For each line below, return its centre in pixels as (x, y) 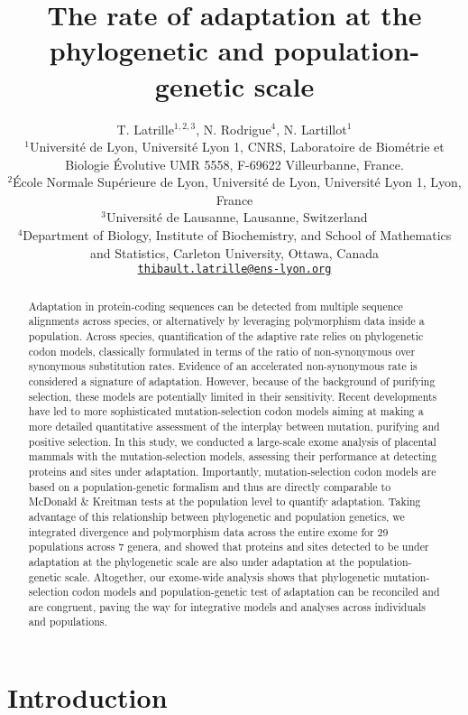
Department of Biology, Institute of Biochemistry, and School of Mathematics (237, 235)
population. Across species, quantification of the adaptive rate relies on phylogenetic (226, 336)
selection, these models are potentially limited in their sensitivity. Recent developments (233, 396)
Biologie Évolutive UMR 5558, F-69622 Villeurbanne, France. (234, 164)
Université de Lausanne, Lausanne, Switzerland (237, 217)
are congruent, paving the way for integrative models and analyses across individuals (227, 606)
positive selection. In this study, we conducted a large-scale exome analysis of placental (232, 441)
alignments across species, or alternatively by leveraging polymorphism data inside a (226, 321)
